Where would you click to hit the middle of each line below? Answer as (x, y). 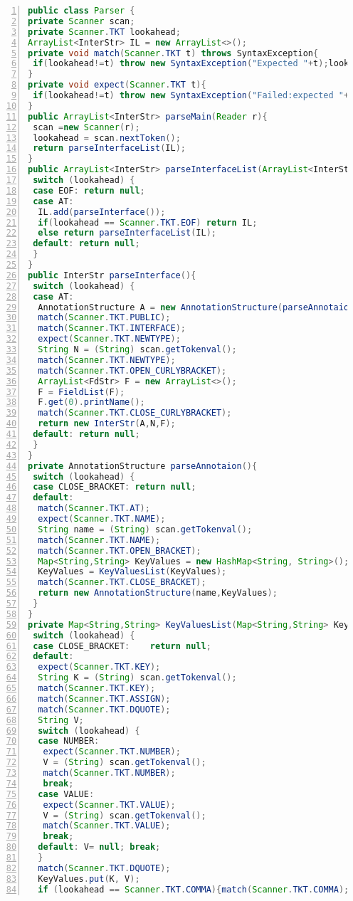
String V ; (61, 720)
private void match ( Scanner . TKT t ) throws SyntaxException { (173, 53)
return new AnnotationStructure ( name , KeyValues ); (158, 593)
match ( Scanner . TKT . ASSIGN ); (104, 699)
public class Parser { (81, 11)
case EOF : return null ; (89, 190)
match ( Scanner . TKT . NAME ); (99, 540)
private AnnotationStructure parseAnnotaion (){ (143, 466)
